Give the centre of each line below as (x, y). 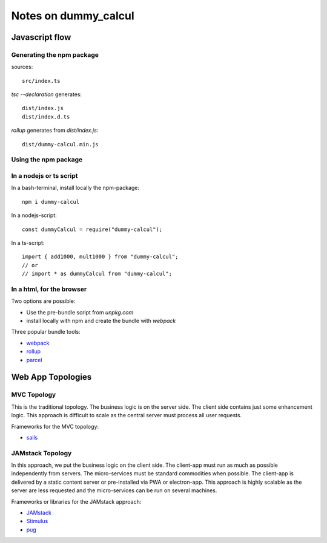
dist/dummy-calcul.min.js (61, 144)
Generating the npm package (55, 54)
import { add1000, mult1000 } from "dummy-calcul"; (100, 257)
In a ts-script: (28, 242)
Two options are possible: (43, 301)
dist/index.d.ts (46, 117)
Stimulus (37, 521)
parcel (34, 360)
